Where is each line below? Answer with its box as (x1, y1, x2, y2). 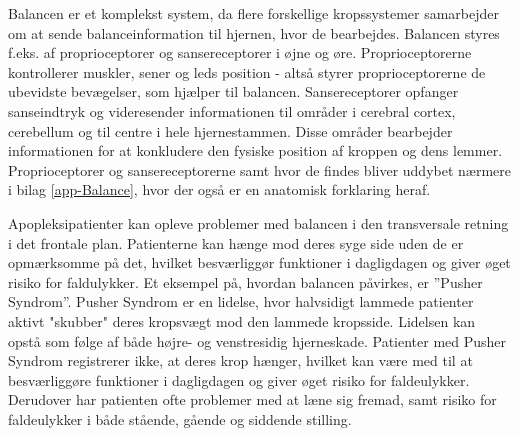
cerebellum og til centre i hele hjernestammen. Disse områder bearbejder (8, 120, 453, 141)
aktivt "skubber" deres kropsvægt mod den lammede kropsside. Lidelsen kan (8, 310, 476, 331)
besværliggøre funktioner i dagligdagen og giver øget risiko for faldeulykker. (8, 369, 470, 390)
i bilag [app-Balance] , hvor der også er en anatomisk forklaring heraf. (8, 179, 431, 200)
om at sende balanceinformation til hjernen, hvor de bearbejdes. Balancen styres (8, 22, 500, 43)
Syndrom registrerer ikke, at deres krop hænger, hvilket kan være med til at (8, 350, 473, 371)
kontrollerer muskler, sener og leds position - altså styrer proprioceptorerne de (8, 61, 486, 82)
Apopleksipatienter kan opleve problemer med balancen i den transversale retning (8, 212, 509, 233)
